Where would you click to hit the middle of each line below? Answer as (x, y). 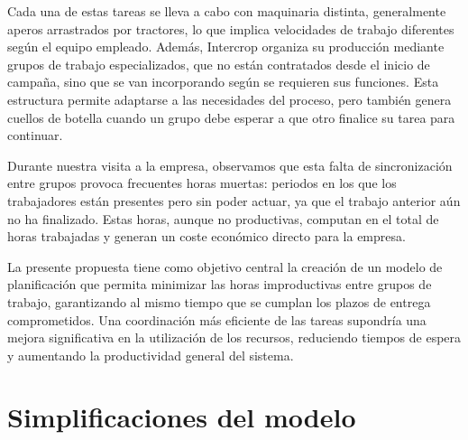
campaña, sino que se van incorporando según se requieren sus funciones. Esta (223, 82)
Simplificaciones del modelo (182, 417)
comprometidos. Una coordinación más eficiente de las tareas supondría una (217, 319)
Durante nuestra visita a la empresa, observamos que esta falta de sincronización (230, 165)
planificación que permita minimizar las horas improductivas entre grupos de (220, 284)
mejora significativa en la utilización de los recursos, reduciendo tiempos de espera (234, 337)
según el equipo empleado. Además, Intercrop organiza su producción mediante (226, 47)
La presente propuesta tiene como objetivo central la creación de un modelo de (225, 266)
